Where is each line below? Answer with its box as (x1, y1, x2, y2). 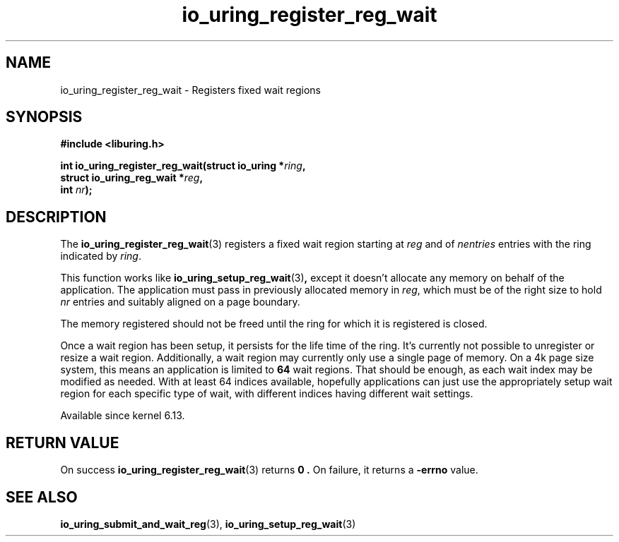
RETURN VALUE (6, 433, 119, 452)
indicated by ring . (60, 250, 141, 263)
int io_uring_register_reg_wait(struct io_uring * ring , (60, 159, 306, 172)
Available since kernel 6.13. (60, 409, 185, 422)
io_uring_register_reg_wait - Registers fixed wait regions (60, 83, 321, 96)
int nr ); (60, 183, 93, 196)
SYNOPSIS (6, 108, 83, 126)
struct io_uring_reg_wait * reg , (60, 171, 204, 184)
